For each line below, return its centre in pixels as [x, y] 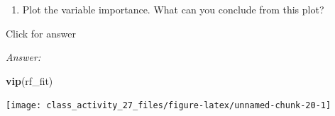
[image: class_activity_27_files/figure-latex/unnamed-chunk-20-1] [169, 106]
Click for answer [41, 33]
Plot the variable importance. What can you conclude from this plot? [173, 9]
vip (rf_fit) [29, 80]
